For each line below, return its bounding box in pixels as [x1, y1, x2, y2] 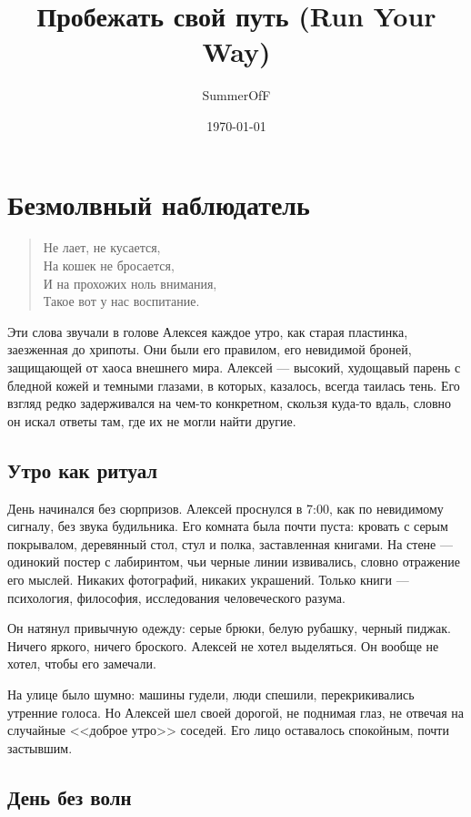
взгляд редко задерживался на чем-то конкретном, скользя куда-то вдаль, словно [7, 393, 452, 413]
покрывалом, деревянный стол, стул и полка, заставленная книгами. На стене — [7, 534, 453, 553]
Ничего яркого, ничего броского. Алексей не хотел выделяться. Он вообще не [7, 636, 439, 655]
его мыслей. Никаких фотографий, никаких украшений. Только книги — [7, 569, 409, 588]
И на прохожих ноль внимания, [43, 273, 217, 292]
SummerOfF [202, 86, 271, 105]
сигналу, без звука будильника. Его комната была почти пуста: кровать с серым [7, 516, 448, 536]
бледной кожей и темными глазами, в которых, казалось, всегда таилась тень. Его [7, 375, 460, 394]
